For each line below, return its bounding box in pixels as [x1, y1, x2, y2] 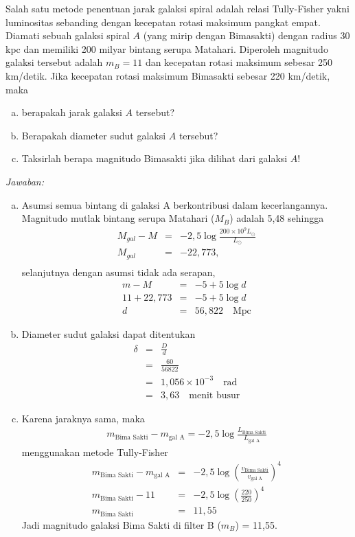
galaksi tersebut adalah [5, 55, 103, 69]
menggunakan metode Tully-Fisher [21, 444, 168, 459]
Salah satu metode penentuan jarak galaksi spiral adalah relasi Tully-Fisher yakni [5, 1, 350, 15]
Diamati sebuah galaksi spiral [5, 28, 130, 43]
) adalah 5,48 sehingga [229, 211, 324, 225]
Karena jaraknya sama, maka [21, 411, 145, 425]
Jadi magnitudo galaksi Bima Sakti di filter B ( [21, 517, 221, 532]
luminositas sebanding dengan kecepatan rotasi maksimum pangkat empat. [5, 14, 321, 29]
